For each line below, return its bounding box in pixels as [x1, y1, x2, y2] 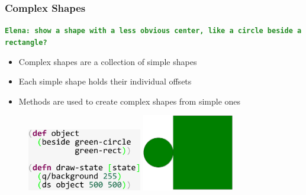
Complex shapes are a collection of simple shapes [18, 55, 197, 67]
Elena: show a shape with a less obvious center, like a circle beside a [5, 27, 302, 35]
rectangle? [5, 38, 47, 47]
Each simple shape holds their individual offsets [18, 75, 192, 87]
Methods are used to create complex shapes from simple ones [18, 95, 241, 107]
